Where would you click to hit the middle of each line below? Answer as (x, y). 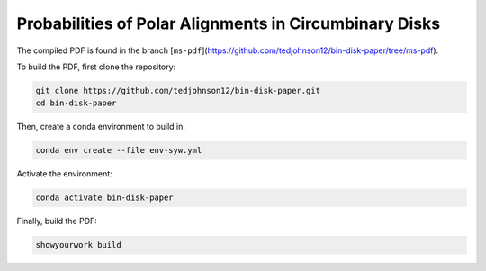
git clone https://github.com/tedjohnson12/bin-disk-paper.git (178, 90)
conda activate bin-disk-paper (105, 198)
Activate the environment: (64, 174)
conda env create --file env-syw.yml (119, 150)
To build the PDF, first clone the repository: (96, 67)
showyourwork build (78, 245)
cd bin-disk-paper (76, 103)
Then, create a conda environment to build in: (101, 127)
